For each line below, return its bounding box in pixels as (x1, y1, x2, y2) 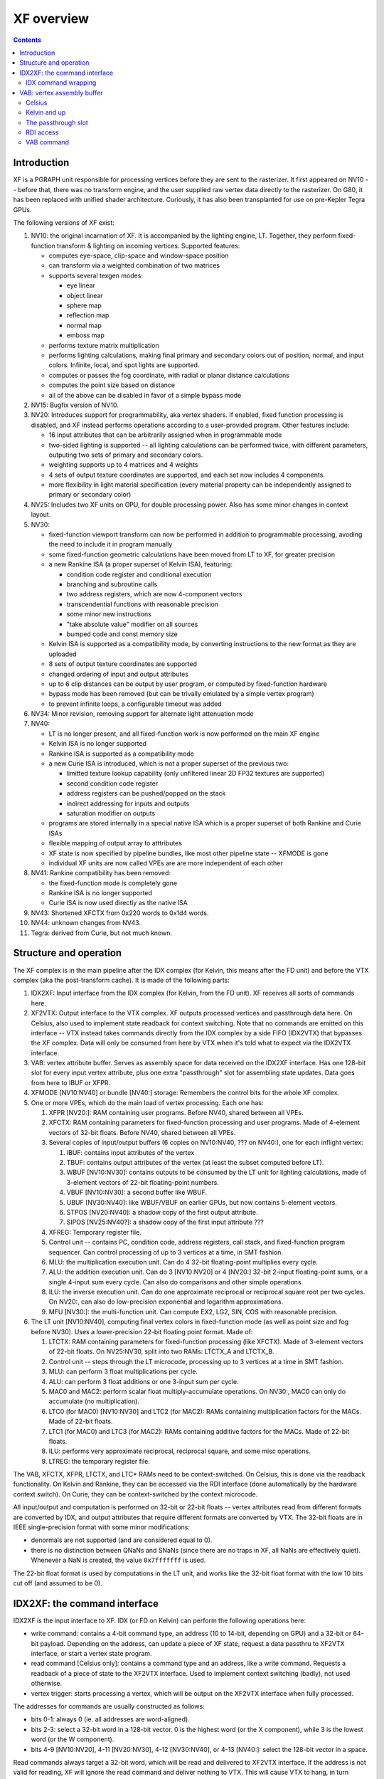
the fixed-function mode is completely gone (48, 879, 178, 887)
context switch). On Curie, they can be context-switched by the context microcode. (13, 1489, 258, 1498)
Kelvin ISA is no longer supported (48, 739, 147, 748)
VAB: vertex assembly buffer (19, 88, 103, 97)
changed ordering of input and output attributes (48, 670, 188, 678)
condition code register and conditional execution (66, 570, 212, 579)
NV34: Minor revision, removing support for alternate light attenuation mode (31, 709, 254, 718)
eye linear (66, 281, 96, 290)
